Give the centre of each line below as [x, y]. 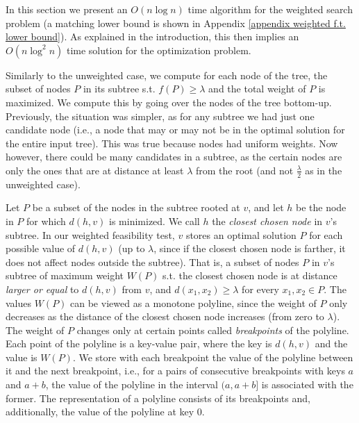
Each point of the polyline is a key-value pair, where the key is [139, 343]
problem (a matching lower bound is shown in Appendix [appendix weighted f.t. [176, 23]
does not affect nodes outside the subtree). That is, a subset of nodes [152, 262]
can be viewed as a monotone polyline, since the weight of [193, 302]
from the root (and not [245, 170]
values [19, 302]
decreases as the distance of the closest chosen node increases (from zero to [165, 316]
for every [260, 289]
